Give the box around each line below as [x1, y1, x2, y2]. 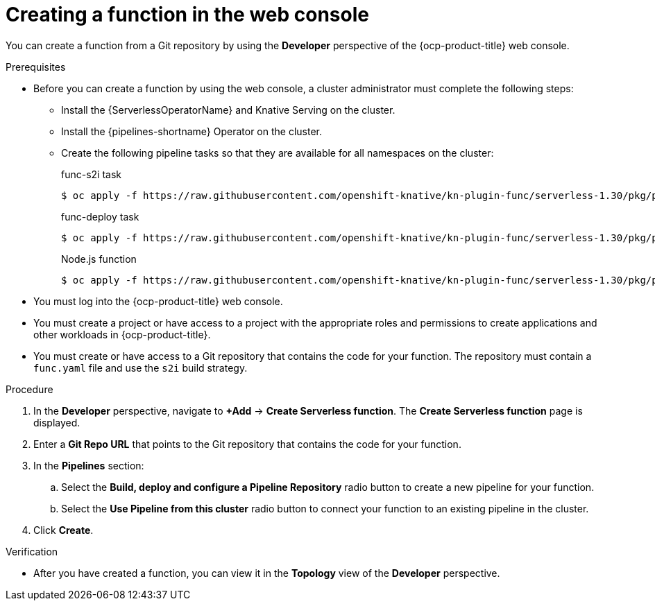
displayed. [33, 416, 80, 428]
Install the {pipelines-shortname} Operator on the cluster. [61, 125, 323, 137]
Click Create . [33, 523, 94, 536]
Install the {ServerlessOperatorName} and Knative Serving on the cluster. [61, 103, 395, 116]
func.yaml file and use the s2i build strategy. [33, 361, 248, 374]
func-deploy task [61, 210, 139, 223]
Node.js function [61, 252, 137, 265]
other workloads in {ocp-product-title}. [33, 328, 211, 340]
